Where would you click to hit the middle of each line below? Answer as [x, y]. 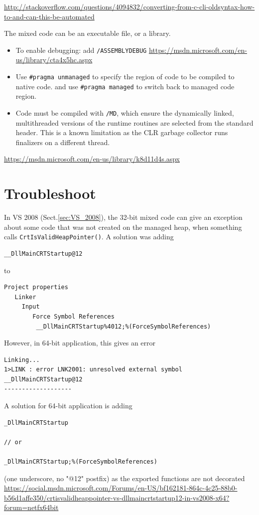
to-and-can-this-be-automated [49, 16]
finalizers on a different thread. [63, 142]
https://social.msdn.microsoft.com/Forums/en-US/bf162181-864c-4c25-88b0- [121, 488]
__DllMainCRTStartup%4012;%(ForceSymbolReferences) [124, 326]
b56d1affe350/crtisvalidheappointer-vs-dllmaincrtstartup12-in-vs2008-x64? [117, 497]
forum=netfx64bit [31, 507]
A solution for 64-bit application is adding [68, 406]
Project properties [36, 287]
